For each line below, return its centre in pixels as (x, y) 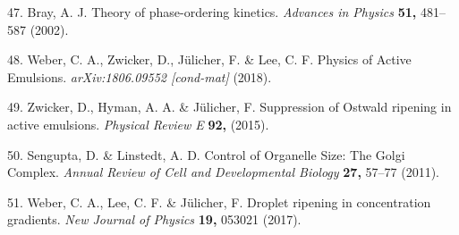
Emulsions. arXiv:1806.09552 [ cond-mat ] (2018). (140, 76)
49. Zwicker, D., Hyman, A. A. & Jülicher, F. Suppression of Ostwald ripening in (229, 107)
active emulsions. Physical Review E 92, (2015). (138, 124)
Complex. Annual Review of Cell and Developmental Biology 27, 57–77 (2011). (223, 172)
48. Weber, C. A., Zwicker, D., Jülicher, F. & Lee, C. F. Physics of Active (209, 59)
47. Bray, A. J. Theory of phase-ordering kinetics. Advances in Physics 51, (212, 12)
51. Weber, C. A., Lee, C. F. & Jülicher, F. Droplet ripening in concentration (219, 201)
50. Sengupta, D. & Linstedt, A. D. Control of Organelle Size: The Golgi (206, 154)
